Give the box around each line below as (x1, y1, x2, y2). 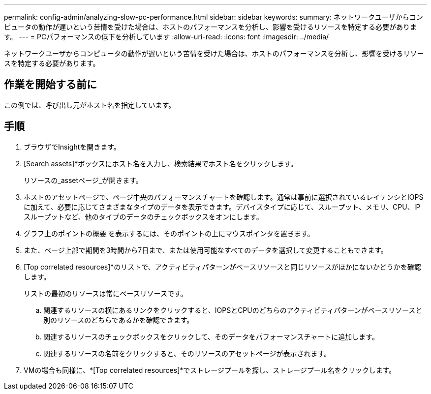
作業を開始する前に (4, 78, 97, 91)
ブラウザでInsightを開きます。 (24, 142, 121, 151)
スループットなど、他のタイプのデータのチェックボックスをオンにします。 (24, 212, 263, 221)
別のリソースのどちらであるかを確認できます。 (43, 315, 194, 324)
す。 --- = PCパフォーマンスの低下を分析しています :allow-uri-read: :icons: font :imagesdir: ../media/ (4, 32, 329, 41)
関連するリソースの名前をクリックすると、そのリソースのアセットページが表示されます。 (43, 349, 331, 358)
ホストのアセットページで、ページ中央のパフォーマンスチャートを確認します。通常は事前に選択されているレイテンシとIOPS (24, 192, 424, 201)
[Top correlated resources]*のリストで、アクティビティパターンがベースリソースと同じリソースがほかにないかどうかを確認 (24, 262, 421, 271)
